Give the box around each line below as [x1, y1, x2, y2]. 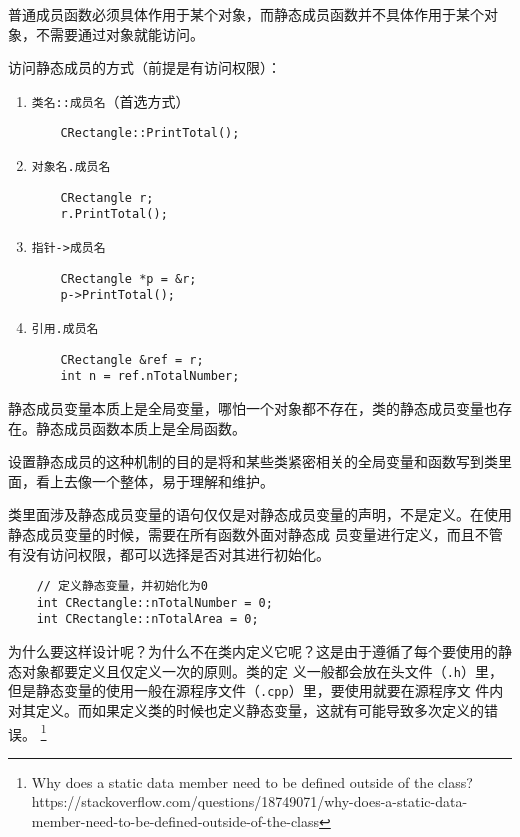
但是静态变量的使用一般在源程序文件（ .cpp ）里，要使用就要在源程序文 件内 [8, 680, 504, 701]
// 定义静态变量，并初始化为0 [36, 579, 208, 594]
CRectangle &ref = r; [60, 352, 204, 367]
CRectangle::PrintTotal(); [60, 126, 240, 141]
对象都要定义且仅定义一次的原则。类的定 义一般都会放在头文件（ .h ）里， [21, 660, 503, 681]
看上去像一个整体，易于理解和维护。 [35, 470, 274, 491]
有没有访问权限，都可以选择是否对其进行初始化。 [8, 543, 330, 564]
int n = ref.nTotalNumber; [60, 369, 240, 384]
